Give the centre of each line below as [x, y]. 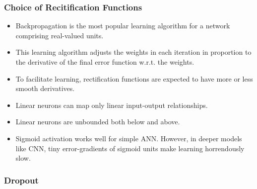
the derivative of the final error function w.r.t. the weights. [105, 62]
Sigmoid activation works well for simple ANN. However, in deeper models [129, 138]
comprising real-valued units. [60, 35]
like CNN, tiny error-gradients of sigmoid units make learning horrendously [130, 148]
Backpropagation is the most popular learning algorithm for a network [123, 26]
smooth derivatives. [45, 88]
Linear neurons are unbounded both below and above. [98, 122]
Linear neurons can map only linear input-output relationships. [112, 105]
